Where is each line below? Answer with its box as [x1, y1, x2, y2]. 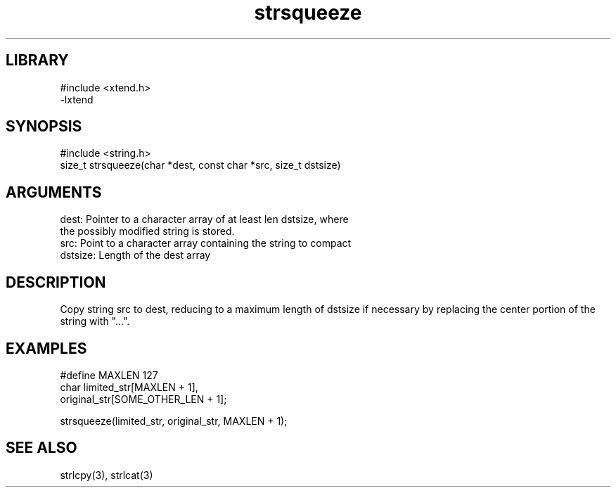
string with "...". [60, 315, 130, 328]
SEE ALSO [6, 439, 77, 457]
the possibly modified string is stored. [60, 225, 235, 238]
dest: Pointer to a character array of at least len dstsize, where [60, 213, 349, 226]
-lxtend [60, 93, 94, 105]
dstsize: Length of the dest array [60, 249, 211, 262]
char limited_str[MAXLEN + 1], [60, 380, 198, 393]
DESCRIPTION [6, 273, 106, 291]
